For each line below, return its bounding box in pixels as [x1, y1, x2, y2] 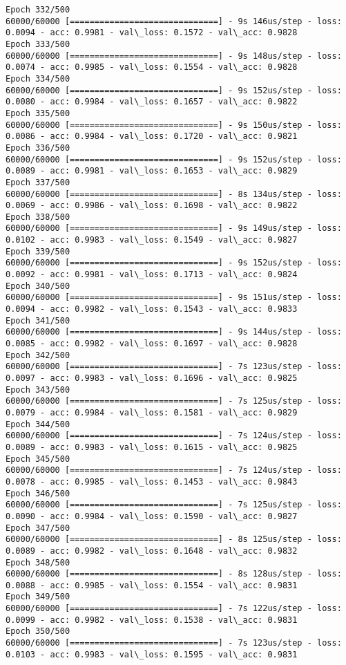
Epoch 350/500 [6, 626, 70, 637]
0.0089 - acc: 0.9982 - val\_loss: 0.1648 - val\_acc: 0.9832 [6, 545, 298, 556]
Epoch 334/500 [6, 73, 70, 84]
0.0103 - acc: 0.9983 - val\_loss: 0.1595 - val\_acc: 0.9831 [6, 649, 298, 659]
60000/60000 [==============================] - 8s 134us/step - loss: [6, 189, 342, 199]
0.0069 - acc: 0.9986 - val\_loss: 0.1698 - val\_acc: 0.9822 [6, 200, 298, 211]
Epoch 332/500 [6, 5, 70, 15]
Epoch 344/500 [6, 419, 70, 429]
